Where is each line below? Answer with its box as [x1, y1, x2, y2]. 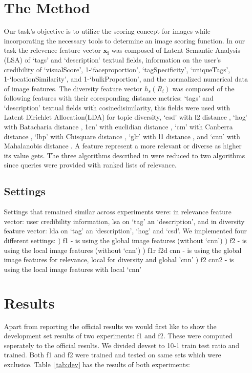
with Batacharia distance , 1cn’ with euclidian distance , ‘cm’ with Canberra [4, 122, 233, 132]
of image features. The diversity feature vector [4, 83, 143, 93]
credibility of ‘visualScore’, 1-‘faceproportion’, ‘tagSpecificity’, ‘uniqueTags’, [4, 64, 230, 74]
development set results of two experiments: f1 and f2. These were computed [4, 331, 232, 341]
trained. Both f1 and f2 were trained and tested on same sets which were [4, 350, 221, 360]
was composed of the [172, 83, 234, 93]
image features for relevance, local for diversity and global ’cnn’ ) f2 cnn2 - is [4, 254, 234, 265]
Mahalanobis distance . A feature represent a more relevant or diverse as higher [4, 141, 242, 151]
